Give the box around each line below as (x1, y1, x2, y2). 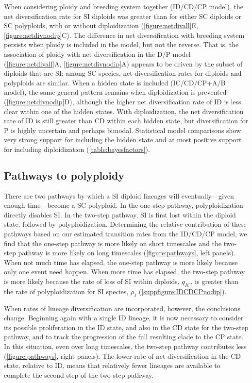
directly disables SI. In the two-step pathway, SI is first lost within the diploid (4, 209, 236, 219)
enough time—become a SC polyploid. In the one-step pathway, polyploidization (4, 200, 243, 210)
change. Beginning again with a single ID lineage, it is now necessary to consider (4, 313, 244, 323)
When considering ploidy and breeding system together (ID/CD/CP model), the (4, 1, 243, 11)
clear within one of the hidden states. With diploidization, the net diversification (4, 106, 244, 116)
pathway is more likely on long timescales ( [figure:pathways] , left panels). (18, 248, 235, 258)
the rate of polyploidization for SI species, (4, 286, 129, 296)
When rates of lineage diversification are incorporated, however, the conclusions (4, 303, 241, 313)
